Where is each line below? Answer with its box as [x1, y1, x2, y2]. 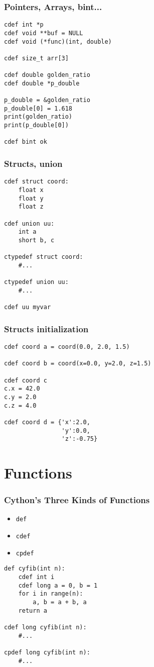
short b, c [18, 236, 55, 244]
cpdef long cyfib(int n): [4, 649, 90, 656]
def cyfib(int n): [4, 565, 65, 573]
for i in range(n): [18, 590, 83, 598]
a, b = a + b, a [33, 599, 87, 606]
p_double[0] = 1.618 [4, 105, 73, 112]
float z [18, 203, 44, 211]
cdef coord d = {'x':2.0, [4, 418, 90, 426]
